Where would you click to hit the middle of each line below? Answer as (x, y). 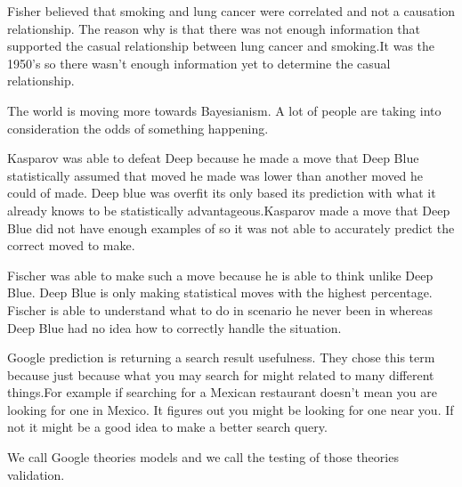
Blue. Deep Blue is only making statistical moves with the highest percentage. (220, 292)
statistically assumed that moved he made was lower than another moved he (215, 175)
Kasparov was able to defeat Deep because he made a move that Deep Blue (213, 158)
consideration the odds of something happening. (138, 128)
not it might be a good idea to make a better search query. (167, 427)
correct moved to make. (71, 245)
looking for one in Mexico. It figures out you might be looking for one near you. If (231, 409)
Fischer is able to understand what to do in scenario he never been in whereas (220, 309)
